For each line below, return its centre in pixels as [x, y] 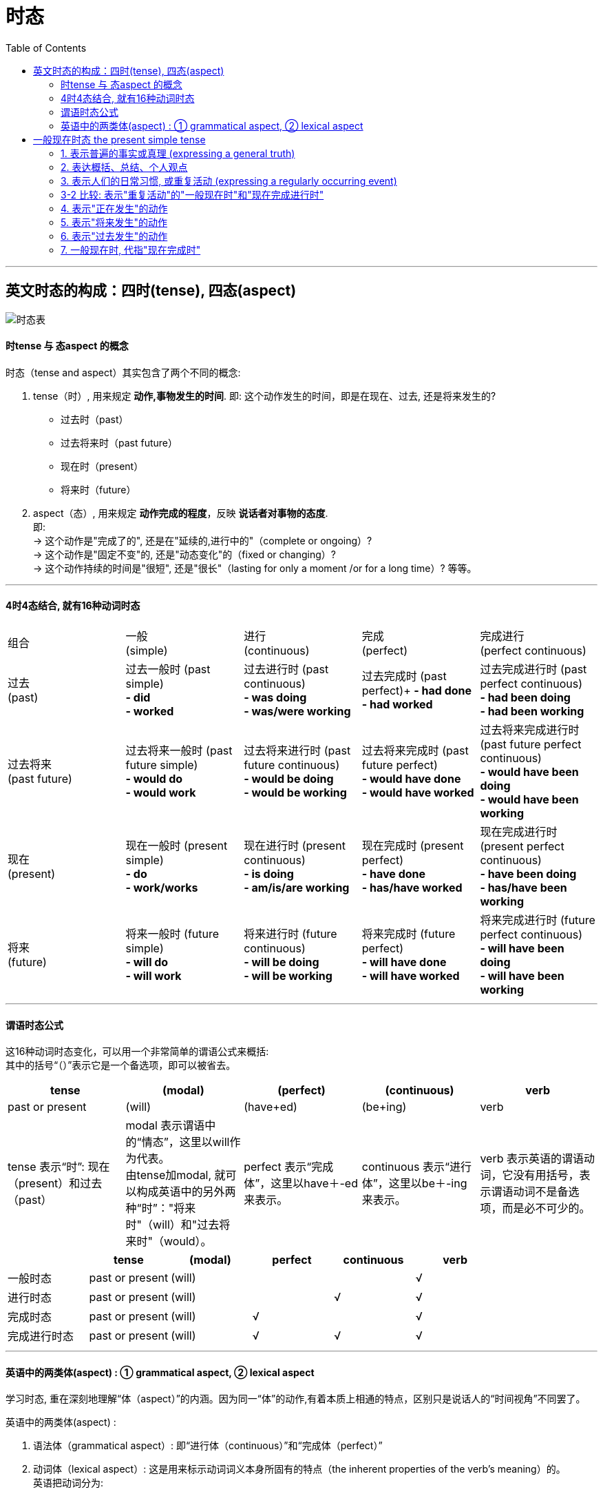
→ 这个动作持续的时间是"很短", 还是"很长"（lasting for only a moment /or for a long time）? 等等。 [255, 568]
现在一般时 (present [177, 846]
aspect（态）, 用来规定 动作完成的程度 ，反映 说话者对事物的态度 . [181, 513]
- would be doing [289, 779]
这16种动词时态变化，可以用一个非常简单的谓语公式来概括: [137, 1052]
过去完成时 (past [404, 676]
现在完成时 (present [413, 846]
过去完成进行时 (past [533, 669]
